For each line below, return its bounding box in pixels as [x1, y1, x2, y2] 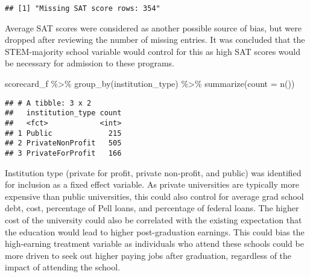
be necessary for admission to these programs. [5, 57, 174, 69]
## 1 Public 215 [5, 129, 122, 138]
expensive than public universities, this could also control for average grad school [5, 189, 304, 202]
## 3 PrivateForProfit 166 [5, 148, 122, 158]
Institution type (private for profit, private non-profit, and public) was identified [5, 166, 302, 179]
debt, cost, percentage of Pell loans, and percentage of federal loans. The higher [5, 202, 299, 214]
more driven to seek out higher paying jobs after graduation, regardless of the [5, 249, 292, 261]
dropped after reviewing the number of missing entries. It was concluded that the [5, 33, 305, 46]
